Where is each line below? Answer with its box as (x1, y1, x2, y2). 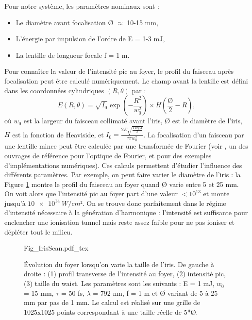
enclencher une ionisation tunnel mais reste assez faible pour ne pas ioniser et (4, 217, 235, 227)
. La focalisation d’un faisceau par (143, 129, 244, 139)
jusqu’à (4, 198, 26, 208)
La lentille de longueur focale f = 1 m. (16, 50, 130, 60)
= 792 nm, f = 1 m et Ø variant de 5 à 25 (93, 287, 218, 298)
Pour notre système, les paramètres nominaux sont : (4, 1, 159, 11)
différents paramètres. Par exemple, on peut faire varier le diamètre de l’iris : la (4, 169, 241, 180)
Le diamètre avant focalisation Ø (16, 17, 114, 27)
